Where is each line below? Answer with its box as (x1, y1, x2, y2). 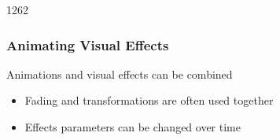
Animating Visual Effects (6, 35, 169, 54)
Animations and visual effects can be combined (6, 65, 233, 82)
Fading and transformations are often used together (24, 92, 274, 109)
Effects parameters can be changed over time (24, 119, 241, 134)
